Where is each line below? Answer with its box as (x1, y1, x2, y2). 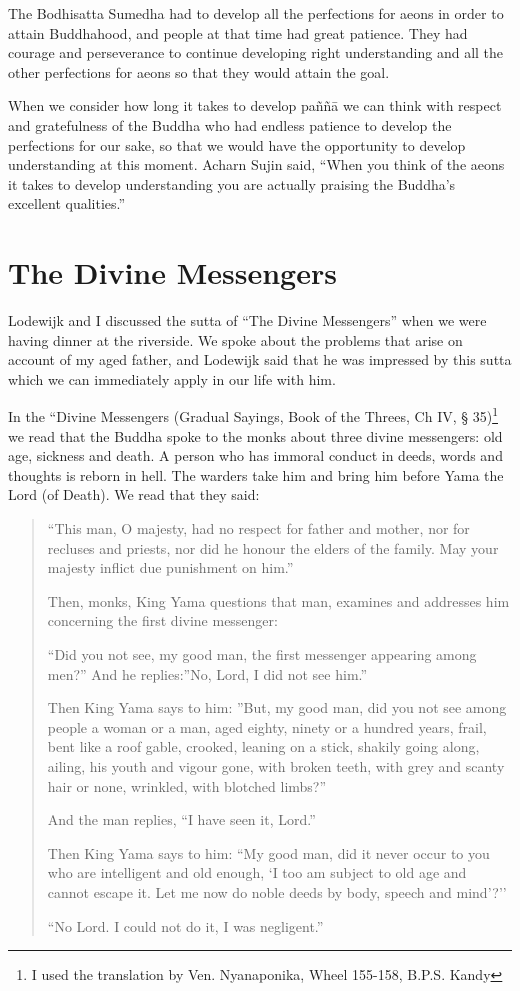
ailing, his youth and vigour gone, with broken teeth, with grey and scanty (47, 756, 505, 776)
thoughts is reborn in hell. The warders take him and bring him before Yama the (8, 464, 504, 485)
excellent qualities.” (8, 193, 126, 214)
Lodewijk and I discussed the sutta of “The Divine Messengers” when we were (8, 310, 487, 331)
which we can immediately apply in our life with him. (8, 368, 336, 389)
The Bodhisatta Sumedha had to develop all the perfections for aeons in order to (8, 3, 504, 23)
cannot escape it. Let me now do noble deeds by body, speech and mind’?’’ (47, 881, 507, 902)
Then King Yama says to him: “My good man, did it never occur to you (47, 842, 490, 863)
